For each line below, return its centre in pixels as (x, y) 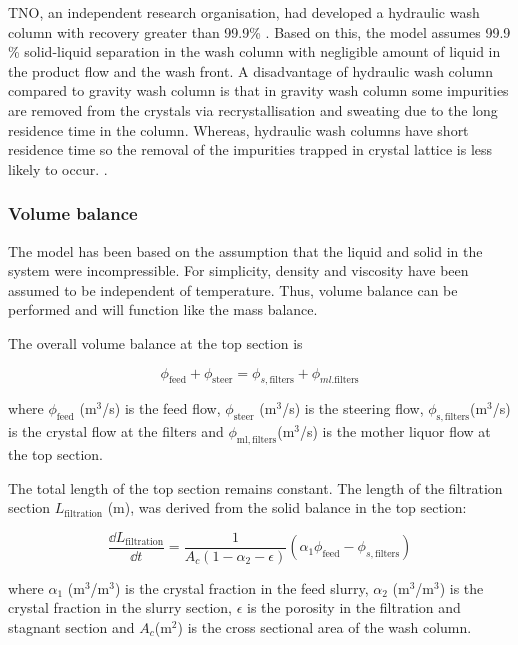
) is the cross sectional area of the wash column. (324, 626)
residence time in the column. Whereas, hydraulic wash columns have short (238, 129)
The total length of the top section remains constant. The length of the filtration (255, 487)
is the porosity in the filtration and (354, 607)
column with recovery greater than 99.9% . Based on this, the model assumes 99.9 (259, 31)
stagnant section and (71, 626)
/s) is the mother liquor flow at (395, 431)
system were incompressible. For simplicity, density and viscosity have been (238, 270)
